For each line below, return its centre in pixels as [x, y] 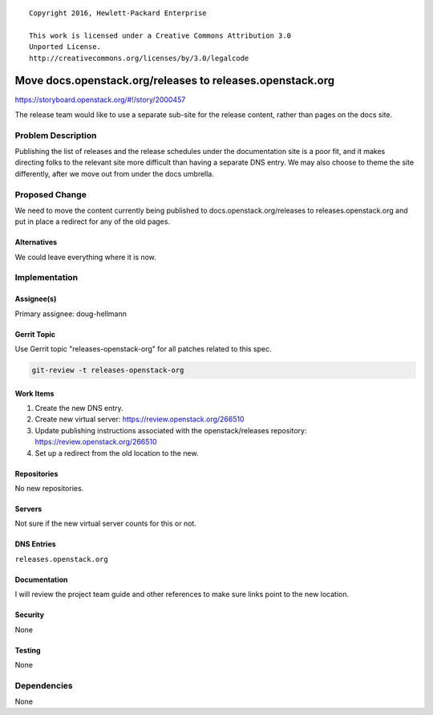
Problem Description [56, 135]
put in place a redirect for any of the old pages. [93, 221]
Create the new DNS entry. [79, 408]
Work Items [34, 393]
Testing [28, 650]
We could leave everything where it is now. [85, 257]
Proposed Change [51, 194]
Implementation [47, 278]
